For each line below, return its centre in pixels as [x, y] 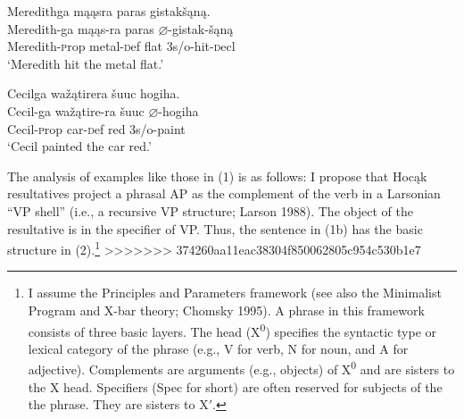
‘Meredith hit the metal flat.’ [86, 63]
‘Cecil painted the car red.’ [79, 146]
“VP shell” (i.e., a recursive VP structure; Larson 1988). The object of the [210, 210]
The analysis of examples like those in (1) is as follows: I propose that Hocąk [217, 176]
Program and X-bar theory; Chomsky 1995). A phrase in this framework [226, 310]
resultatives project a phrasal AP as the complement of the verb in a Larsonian [224, 193]
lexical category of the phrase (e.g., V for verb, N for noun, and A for [218, 348]
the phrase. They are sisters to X [118, 404]
